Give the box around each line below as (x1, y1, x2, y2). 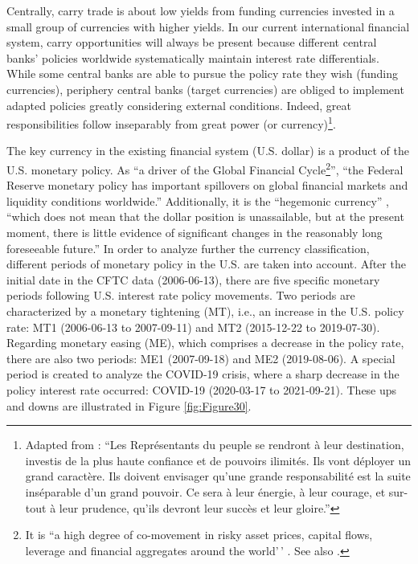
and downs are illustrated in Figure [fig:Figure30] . (6, 397, 252, 414)
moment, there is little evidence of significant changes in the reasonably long (6, 224, 383, 241)
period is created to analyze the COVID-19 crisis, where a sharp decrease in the (6, 366, 400, 382)
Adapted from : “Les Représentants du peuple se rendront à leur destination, (25, 436, 404, 453)
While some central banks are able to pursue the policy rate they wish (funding (6, 65, 398, 82)
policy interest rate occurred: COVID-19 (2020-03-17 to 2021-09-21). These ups (6, 381, 397, 398)
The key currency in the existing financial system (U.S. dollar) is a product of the (6, 142, 409, 159)
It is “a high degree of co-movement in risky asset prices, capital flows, (25, 526, 373, 543)
